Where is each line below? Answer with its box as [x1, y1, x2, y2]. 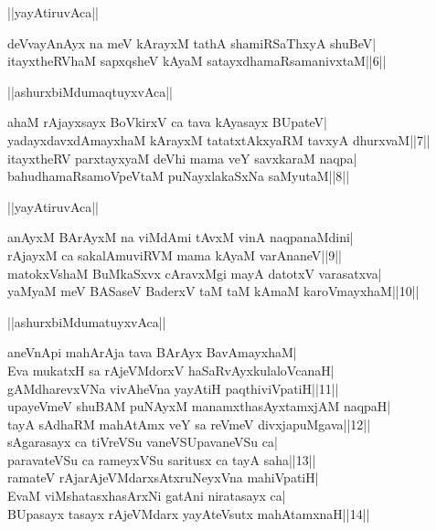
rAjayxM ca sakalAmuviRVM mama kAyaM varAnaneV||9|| [7, 245, 342, 264]
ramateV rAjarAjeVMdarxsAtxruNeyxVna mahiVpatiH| [7, 468, 319, 487]
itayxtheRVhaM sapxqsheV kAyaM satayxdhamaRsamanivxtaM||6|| [7, 51, 387, 70]
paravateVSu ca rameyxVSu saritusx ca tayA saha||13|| [7, 450, 316, 469]
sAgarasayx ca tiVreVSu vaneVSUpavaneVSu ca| [7, 432, 278, 451]
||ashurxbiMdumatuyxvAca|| [7, 312, 166, 331]
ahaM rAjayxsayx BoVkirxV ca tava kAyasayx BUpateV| [7, 112, 327, 132]
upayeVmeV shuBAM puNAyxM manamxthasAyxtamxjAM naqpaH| [7, 397, 391, 416]
